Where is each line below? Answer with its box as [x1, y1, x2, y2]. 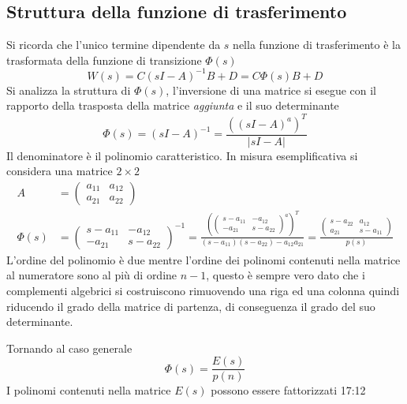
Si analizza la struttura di [6, 81, 131, 98]
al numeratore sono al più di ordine [6, 267, 177, 283]
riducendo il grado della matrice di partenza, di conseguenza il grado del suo [6, 297, 375, 314]
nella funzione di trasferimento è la [233, 36, 401, 53]
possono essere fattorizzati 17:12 [211, 382, 366, 398]
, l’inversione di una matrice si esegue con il [166, 81, 377, 98]
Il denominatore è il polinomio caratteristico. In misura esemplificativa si [6, 147, 358, 163]
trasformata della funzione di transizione [6, 51, 202, 68]
